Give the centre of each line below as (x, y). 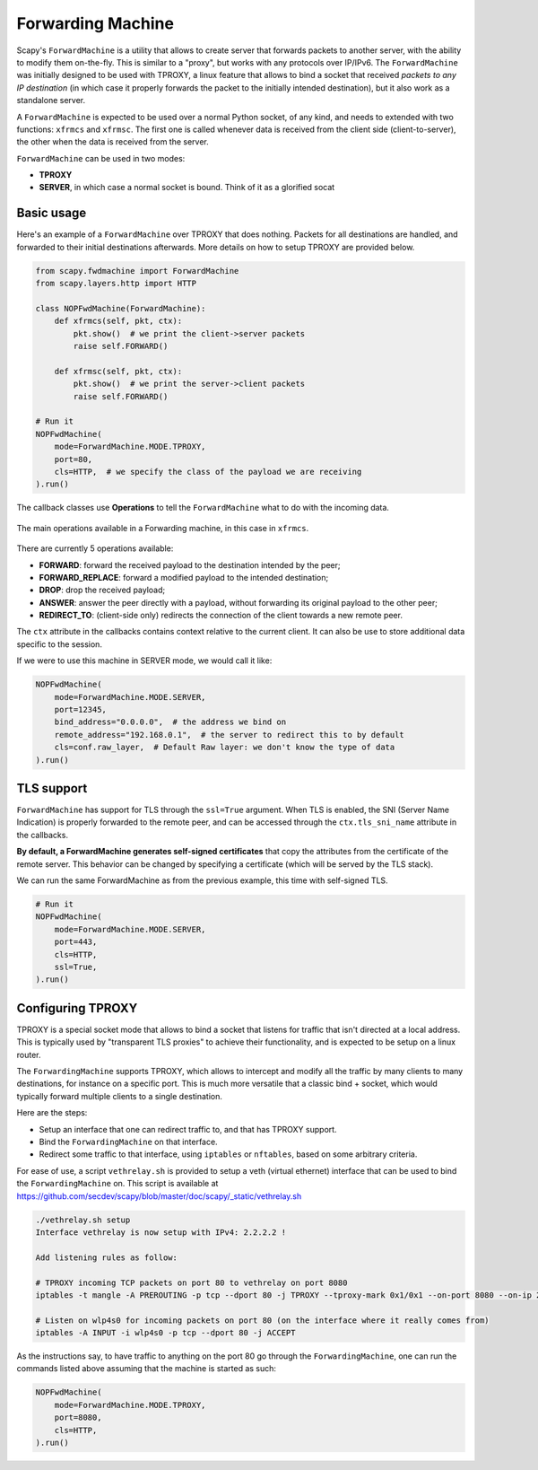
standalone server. (51, 101)
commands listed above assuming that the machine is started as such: (147, 1369)
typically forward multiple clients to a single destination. (120, 1096)
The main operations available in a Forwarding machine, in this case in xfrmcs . (163, 528)
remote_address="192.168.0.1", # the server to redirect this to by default (230, 735)
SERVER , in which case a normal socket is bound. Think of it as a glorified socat (187, 188)
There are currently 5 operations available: (95, 548)
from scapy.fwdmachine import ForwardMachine (137, 271)
